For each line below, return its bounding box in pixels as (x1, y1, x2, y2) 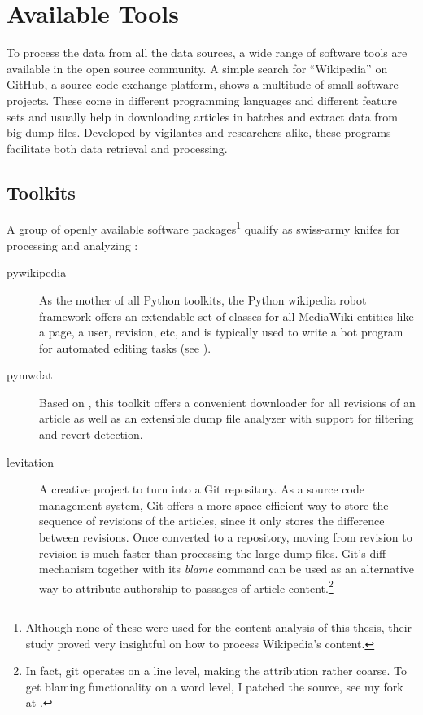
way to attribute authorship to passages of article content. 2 (39, 577, 334, 596)
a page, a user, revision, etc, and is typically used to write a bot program (39, 323, 403, 340)
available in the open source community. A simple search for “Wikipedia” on (7, 59, 388, 77)
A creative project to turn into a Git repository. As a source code (39, 480, 364, 498)
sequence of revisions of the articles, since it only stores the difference (39, 512, 385, 529)
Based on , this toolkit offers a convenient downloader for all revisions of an (39, 393, 416, 410)
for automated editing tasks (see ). (39, 339, 211, 356)
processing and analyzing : (7, 236, 138, 253)
